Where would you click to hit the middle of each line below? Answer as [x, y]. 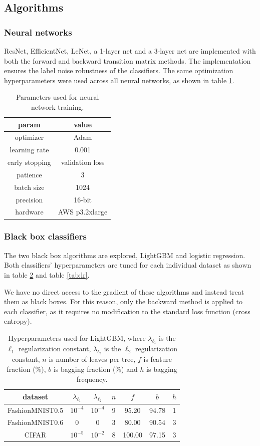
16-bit [83, 199]
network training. [57, 106]
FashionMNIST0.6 [36, 422]
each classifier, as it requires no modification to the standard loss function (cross [127, 311]
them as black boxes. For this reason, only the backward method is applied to [123, 301]
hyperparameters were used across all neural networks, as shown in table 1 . [119, 80]
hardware [29, 212]
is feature [158, 359]
